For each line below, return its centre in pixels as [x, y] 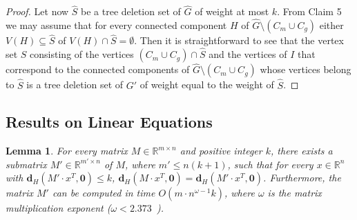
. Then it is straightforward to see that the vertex [239, 40]
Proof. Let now [37, 11]
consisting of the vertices [82, 54]
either [331, 25]
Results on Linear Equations [109, 122]
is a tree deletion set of [75, 84]
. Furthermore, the [302, 178]
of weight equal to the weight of [207, 84]
